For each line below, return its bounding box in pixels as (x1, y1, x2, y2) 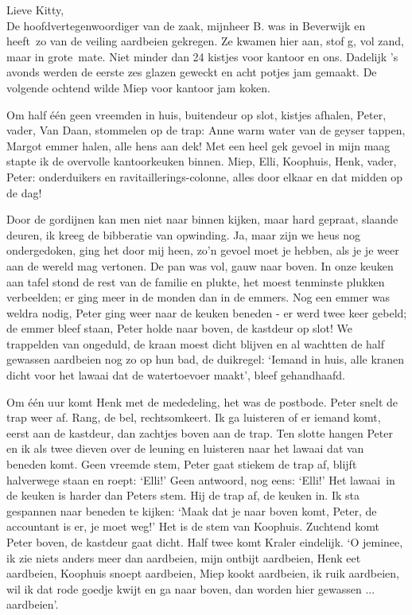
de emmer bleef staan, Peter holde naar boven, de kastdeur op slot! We (6, 320, 352, 337)
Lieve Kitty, (6, 2, 64, 18)
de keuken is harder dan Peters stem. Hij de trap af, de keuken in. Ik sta (6, 487, 360, 504)
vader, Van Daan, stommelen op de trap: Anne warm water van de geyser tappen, (6, 122, 406, 138)
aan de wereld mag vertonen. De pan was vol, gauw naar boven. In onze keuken (6, 257, 394, 274)
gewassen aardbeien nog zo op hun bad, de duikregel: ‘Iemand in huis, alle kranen (6, 351, 405, 368)
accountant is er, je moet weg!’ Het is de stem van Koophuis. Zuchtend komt (6, 518, 379, 535)
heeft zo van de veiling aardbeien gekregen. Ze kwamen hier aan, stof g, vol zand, (6, 33, 404, 49)
